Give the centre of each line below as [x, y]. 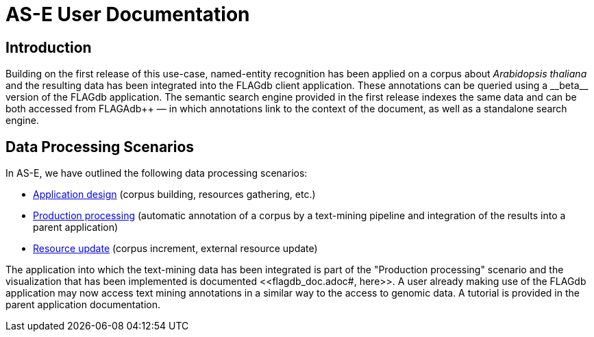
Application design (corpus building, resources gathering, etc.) [174, 195]
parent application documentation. [83, 305]
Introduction [49, 47]
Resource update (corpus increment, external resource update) [175, 249]
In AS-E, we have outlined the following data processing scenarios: [157, 173]
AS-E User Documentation [128, 14]
